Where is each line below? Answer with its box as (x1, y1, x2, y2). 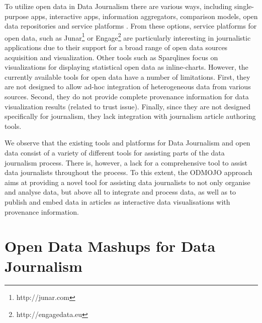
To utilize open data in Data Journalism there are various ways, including (5, 1, 232, 11)
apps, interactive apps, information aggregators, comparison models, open (31, 11, 258, 21)
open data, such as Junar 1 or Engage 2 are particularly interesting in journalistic (5, 31, 251, 43)
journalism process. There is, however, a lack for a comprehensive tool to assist (5, 157, 248, 168)
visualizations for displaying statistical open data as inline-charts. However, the (5, 62, 248, 72)
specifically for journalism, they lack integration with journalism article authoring (5, 111, 256, 121)
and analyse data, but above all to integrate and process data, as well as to (5, 187, 236, 197)
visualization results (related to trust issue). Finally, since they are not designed (5, 101, 251, 111)
